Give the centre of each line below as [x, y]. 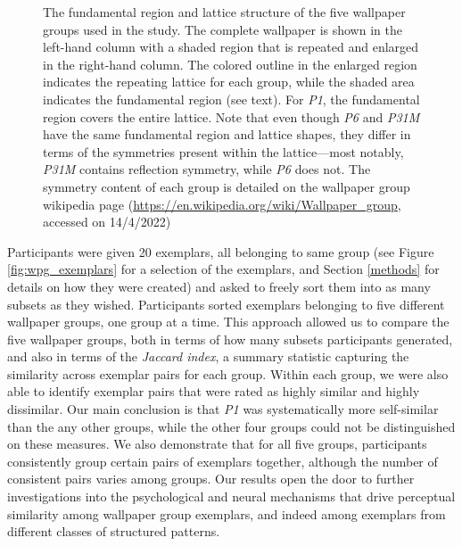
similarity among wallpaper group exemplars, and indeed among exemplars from [227, 513]
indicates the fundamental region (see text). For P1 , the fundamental [231, 99]
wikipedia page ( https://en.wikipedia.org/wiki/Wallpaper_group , [222, 204]
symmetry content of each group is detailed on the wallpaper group [227, 186]
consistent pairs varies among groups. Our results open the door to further [211, 479]
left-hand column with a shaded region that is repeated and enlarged [231, 47]
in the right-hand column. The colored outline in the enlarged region [230, 64]
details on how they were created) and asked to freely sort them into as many [219, 286]
